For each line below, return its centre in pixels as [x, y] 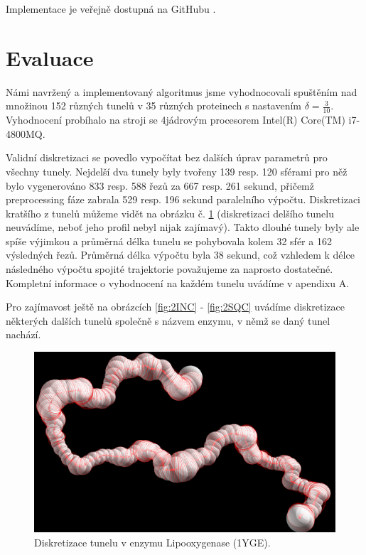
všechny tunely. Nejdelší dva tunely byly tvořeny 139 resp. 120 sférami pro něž [177, 171]
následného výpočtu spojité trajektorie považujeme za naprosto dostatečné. [169, 269]
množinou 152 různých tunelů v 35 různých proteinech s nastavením [154, 106]
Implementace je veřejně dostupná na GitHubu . [111, 9]
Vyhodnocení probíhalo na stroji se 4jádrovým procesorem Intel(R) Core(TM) [176, 120]
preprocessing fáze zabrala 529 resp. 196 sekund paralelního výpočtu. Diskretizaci [183, 199]
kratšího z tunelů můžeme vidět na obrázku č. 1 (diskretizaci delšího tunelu [170, 213]
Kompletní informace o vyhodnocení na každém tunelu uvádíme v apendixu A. [178, 282]
